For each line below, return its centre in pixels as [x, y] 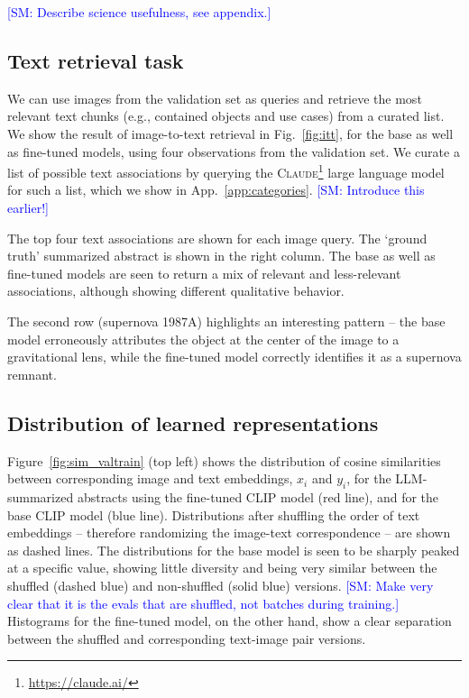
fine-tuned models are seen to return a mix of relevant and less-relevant [204, 273]
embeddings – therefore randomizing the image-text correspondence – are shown [229, 533]
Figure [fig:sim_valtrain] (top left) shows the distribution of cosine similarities [224, 460]
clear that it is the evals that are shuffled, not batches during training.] [203, 603]
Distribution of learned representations [193, 422]
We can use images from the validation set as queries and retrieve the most [215, 98]
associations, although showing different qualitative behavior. [176, 291]
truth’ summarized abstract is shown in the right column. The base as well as [221, 256]
